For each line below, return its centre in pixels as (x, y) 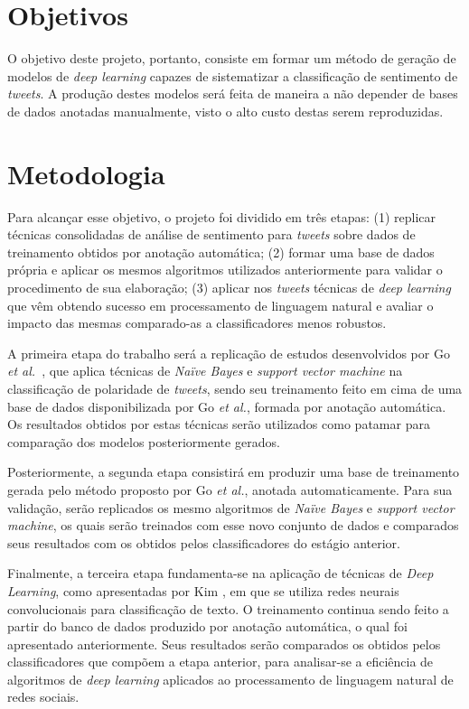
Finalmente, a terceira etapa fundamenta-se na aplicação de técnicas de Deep (220, 573)
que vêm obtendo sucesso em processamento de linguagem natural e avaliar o (220, 305)
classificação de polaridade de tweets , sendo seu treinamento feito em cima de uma (235, 388)
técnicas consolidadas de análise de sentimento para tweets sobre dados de (211, 234)
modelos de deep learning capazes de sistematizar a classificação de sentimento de (233, 75)
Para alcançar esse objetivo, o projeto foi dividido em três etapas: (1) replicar (222, 216)
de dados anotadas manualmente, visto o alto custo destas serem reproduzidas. (225, 111)
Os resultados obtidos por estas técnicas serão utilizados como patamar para (219, 424)
